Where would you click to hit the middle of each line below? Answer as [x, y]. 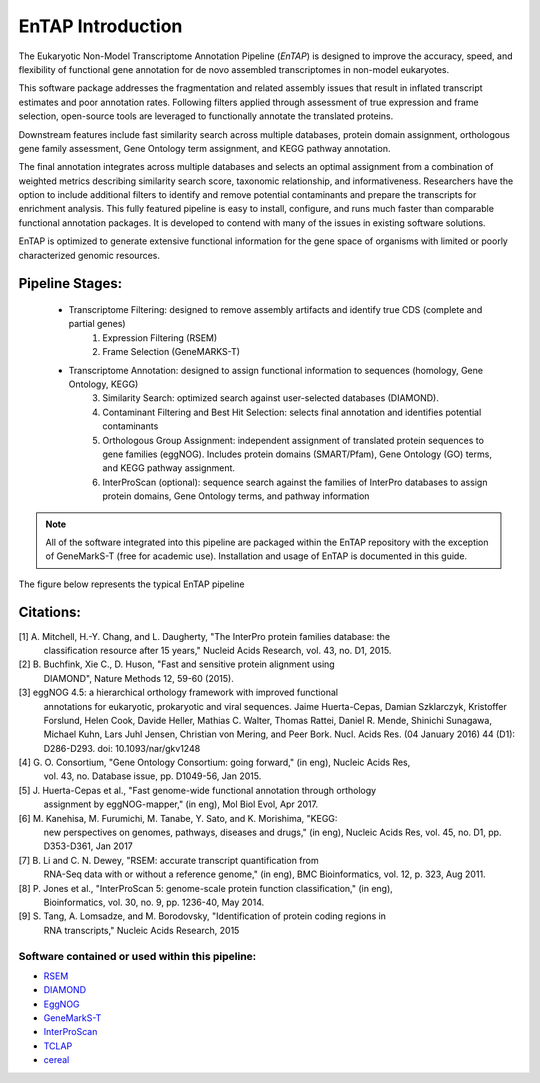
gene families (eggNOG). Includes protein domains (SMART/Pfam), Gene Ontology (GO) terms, [297, 454]
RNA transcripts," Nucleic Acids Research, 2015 [141, 930]
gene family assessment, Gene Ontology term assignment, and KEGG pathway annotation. [204, 148]
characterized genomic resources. [89, 255]
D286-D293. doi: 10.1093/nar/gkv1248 [122, 748]
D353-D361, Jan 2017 [88, 846]
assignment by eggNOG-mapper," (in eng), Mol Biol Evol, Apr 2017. [181, 804]
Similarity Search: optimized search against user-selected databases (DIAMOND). [271, 398]
